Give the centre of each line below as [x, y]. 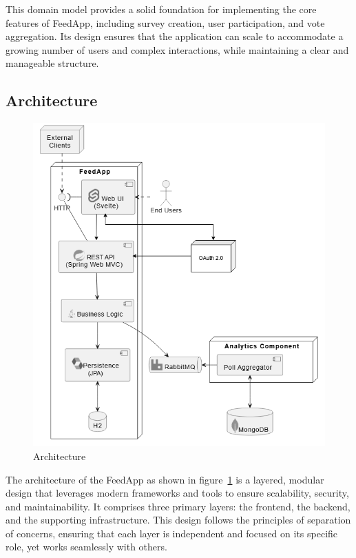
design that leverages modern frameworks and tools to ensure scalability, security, [177, 493]
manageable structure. [52, 63]
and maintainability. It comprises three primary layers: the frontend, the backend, [178, 506]
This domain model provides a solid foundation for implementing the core [161, 9]
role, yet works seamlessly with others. [86, 547]
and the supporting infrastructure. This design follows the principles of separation [178, 520]
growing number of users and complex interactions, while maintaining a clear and [177, 49]
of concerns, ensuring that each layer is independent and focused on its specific [172, 533]
